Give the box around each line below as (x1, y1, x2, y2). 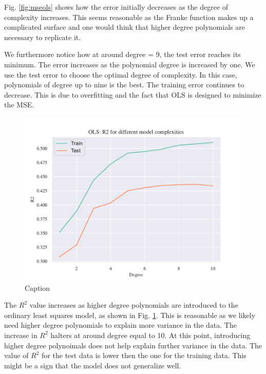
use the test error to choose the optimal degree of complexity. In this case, (4, 69, 237, 80)
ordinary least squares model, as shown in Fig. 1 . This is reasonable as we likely (4, 309, 256, 320)
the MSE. (4, 99, 34, 110)
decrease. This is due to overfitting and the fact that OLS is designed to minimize (4, 89, 261, 100)
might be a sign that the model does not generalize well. (4, 360, 181, 370)
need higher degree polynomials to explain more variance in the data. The (4, 320, 237, 330)
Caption (25, 282, 50, 293)
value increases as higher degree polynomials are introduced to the (29, 300, 238, 310)
